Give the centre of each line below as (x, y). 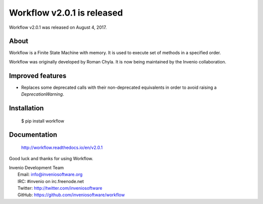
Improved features (38, 76)
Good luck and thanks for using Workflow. (51, 159)
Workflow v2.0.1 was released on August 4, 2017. (58, 27)
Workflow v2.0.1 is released (66, 13)
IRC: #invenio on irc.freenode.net (51, 181)
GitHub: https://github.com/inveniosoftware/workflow (71, 195)
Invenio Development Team (37, 167)
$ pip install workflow (43, 121)
